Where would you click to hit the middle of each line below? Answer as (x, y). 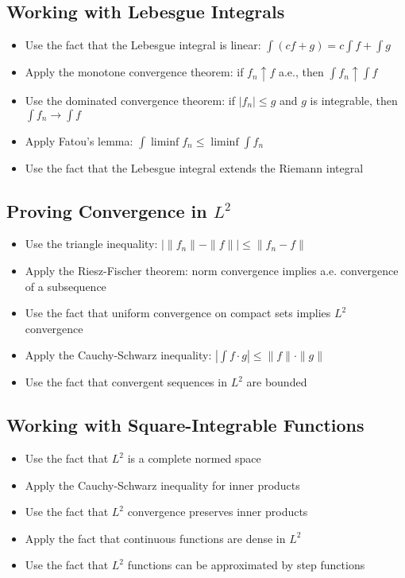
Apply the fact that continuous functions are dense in (155, 538)
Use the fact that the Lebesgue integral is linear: (143, 45)
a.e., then (301, 72)
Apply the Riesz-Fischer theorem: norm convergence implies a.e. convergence (212, 270)
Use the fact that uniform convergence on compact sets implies (178, 313)
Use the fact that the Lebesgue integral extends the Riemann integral (194, 167)
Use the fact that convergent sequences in (126, 382)
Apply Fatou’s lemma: (79, 140)
